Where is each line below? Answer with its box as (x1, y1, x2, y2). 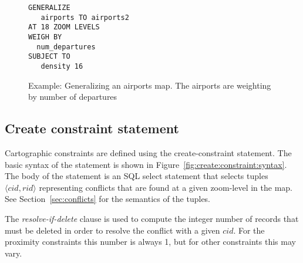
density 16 (41, 62, 83, 70)
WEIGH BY (28, 32, 62, 41)
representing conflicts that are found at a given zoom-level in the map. (39, 181, 292, 193)
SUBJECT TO (28, 52, 70, 61)
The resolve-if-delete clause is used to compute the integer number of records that (5, 212, 299, 224)
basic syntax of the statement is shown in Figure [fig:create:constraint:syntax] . (5, 158, 287, 170)
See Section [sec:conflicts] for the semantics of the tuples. (5, 193, 211, 205)
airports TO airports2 (41, 13, 129, 22)
